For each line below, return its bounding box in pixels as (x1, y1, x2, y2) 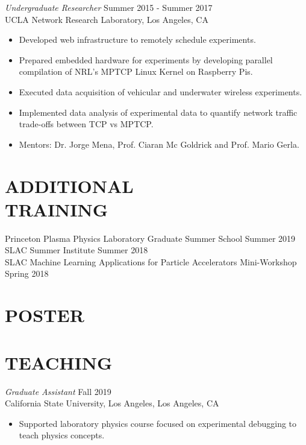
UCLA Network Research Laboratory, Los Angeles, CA (5, 13, 208, 25)
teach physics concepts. (19, 429, 105, 441)
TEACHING (5, 350, 113, 374)
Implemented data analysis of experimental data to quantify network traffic (19, 106, 298, 118)
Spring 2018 (5, 267, 49, 280)
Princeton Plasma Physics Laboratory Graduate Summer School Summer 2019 (5, 232, 296, 244)
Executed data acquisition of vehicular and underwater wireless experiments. (19, 85, 302, 98)
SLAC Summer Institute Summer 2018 (5, 244, 148, 256)
